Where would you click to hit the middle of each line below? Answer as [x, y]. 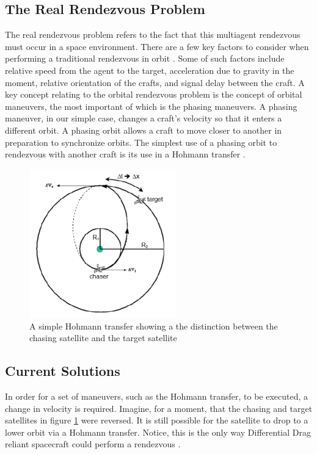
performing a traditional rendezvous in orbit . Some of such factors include [145, 58]
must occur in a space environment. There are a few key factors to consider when [157, 46]
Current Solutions [63, 371]
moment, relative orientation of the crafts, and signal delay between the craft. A [155, 82]
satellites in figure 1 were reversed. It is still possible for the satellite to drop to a [157, 420]
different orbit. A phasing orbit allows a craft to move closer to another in [144, 130]
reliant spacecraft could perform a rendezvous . [93, 444]
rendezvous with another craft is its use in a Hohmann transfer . [125, 154]
